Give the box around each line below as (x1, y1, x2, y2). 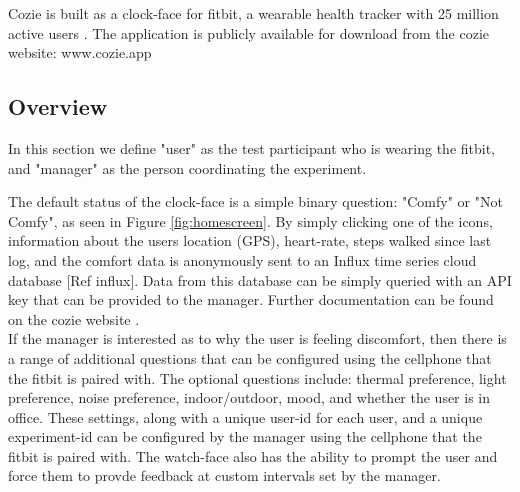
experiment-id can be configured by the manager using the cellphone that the (8, 426, 482, 447)
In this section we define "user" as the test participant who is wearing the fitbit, (8, 137, 496, 158)
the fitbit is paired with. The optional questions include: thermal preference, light (8, 367, 507, 388)
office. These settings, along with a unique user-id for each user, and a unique (8, 406, 483, 427)
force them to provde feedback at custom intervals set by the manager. (8, 465, 441, 486)
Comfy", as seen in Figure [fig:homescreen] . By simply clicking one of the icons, (8, 210, 493, 231)
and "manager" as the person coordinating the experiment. (8, 157, 367, 178)
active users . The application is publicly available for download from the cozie (8, 22, 490, 43)
